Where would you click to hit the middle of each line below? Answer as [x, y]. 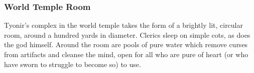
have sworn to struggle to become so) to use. [73, 64]
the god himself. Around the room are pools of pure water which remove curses [126, 44]
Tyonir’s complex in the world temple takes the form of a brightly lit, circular [123, 25]
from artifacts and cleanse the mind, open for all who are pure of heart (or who [126, 54]
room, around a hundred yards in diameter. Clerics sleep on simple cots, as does [127, 35]
